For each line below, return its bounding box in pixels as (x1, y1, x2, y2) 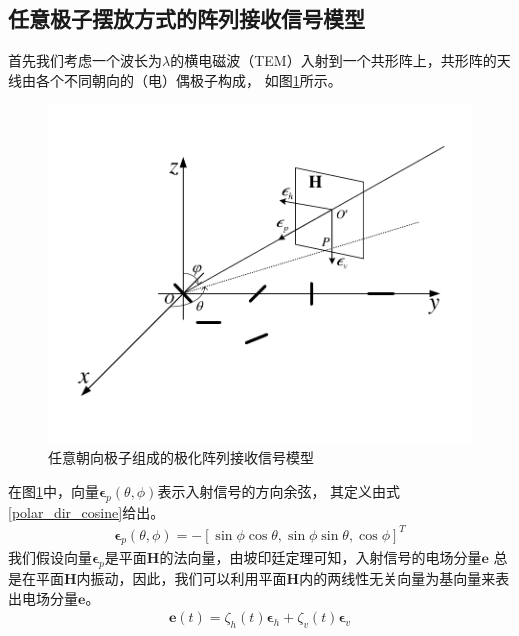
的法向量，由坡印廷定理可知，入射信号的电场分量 (159, 547, 482, 568)
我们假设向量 (8, 547, 92, 568)
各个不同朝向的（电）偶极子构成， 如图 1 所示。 (35, 69, 342, 90)
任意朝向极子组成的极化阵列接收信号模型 (48, 447, 314, 468)
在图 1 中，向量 (8, 480, 99, 501)
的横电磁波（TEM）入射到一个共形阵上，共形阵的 (170, 50, 497, 71)
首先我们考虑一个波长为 (8, 50, 162, 71)
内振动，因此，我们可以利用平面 (76, 568, 287, 589)
